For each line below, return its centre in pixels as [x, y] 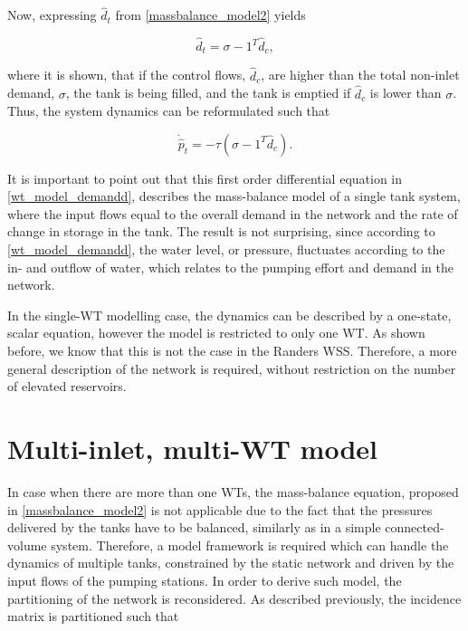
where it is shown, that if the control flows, [127, 75]
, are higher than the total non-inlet [360, 75]
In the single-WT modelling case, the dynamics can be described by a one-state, [229, 315]
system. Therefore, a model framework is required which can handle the [250, 545]
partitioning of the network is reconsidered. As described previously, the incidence [234, 598]
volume [27, 545]
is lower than [406, 93]
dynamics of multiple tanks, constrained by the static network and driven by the [231, 563]
